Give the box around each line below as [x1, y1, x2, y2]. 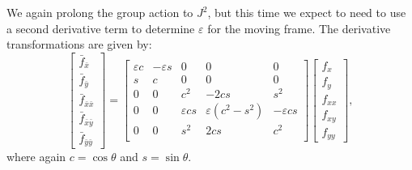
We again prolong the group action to [6, 4, 193, 20]
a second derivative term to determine [6, 19, 195, 36]
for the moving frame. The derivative [207, 19, 391, 36]
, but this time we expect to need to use [207, 4, 406, 20]
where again [6, 148, 66, 165]
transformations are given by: [6, 36, 152, 53]
